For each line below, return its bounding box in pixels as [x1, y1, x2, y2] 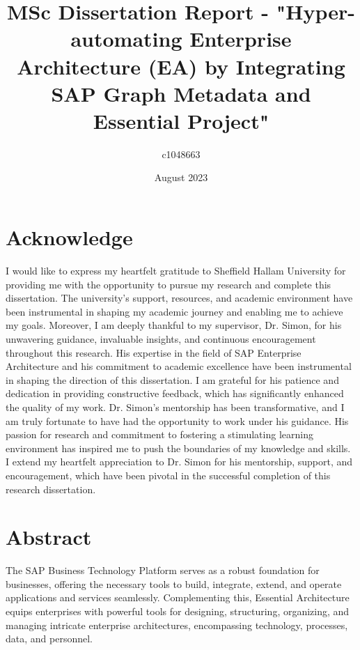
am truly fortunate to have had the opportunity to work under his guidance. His [6, 413, 349, 428]
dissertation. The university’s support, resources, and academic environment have [6, 291, 353, 305]
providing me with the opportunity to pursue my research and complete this [6, 277, 331, 291]
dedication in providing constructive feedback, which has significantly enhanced [6, 386, 344, 401]
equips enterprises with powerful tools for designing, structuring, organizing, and [6, 604, 350, 618]
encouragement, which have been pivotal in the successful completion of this [6, 467, 331, 482]
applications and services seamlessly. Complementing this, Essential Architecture [6, 590, 350, 605]
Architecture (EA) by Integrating [17, 52, 345, 80]
